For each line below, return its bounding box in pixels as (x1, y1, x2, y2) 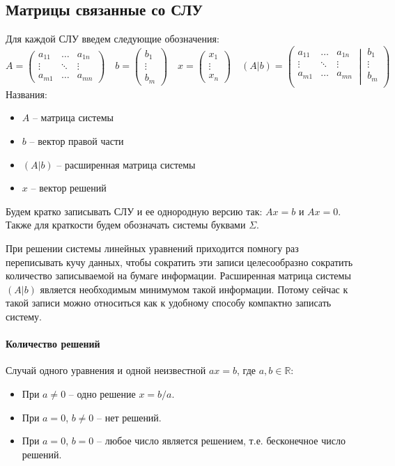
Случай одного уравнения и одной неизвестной (6, 363, 206, 378)
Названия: (6, 86, 47, 101)
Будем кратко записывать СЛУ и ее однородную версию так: (6, 203, 263, 218)
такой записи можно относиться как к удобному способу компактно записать (6, 295, 332, 310)
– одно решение (68, 387, 136, 401)
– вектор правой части (29, 134, 124, 148)
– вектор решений (31, 180, 107, 195)
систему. (6, 309, 42, 324)
